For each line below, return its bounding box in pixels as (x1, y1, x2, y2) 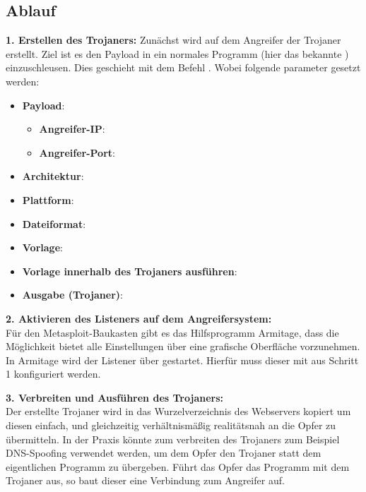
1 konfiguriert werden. (6, 366, 101, 381)
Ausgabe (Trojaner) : (22, 287, 123, 302)
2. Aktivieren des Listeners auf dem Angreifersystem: (6, 311, 272, 325)
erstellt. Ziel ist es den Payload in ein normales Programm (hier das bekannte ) (6, 46, 349, 61)
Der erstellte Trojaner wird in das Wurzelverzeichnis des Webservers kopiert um (6, 404, 351, 419)
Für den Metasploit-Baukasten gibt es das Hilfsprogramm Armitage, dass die (6, 325, 339, 340)
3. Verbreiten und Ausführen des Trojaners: (6, 390, 223, 404)
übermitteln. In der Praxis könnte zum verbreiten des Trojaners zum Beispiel (6, 431, 340, 446)
